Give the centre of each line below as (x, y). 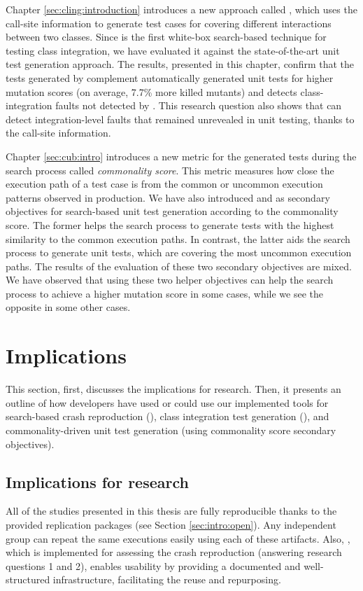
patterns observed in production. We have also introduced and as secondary (168, 197)
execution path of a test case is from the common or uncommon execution (164, 184)
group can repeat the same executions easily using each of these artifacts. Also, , (178, 538)
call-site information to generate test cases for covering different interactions (169, 23)
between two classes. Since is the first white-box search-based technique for (166, 37)
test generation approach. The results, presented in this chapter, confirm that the (180, 64)
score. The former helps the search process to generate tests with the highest (170, 224)
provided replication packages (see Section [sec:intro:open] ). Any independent (171, 524)
